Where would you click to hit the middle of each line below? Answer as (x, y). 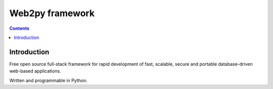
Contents (19, 28)
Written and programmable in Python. (49, 80)
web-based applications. (35, 71)
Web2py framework (52, 13)
